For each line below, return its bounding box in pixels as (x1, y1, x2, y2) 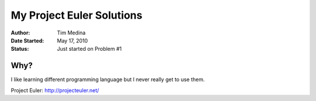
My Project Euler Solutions (11, 9, 143, 22)
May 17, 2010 (57, 37, 88, 44)
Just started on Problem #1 (57, 46, 122, 53)
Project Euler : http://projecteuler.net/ (11, 86, 99, 93)
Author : (11, 29, 30, 36)
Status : (11, 46, 29, 53)
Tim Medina (57, 29, 86, 36)
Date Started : (11, 37, 44, 44)
